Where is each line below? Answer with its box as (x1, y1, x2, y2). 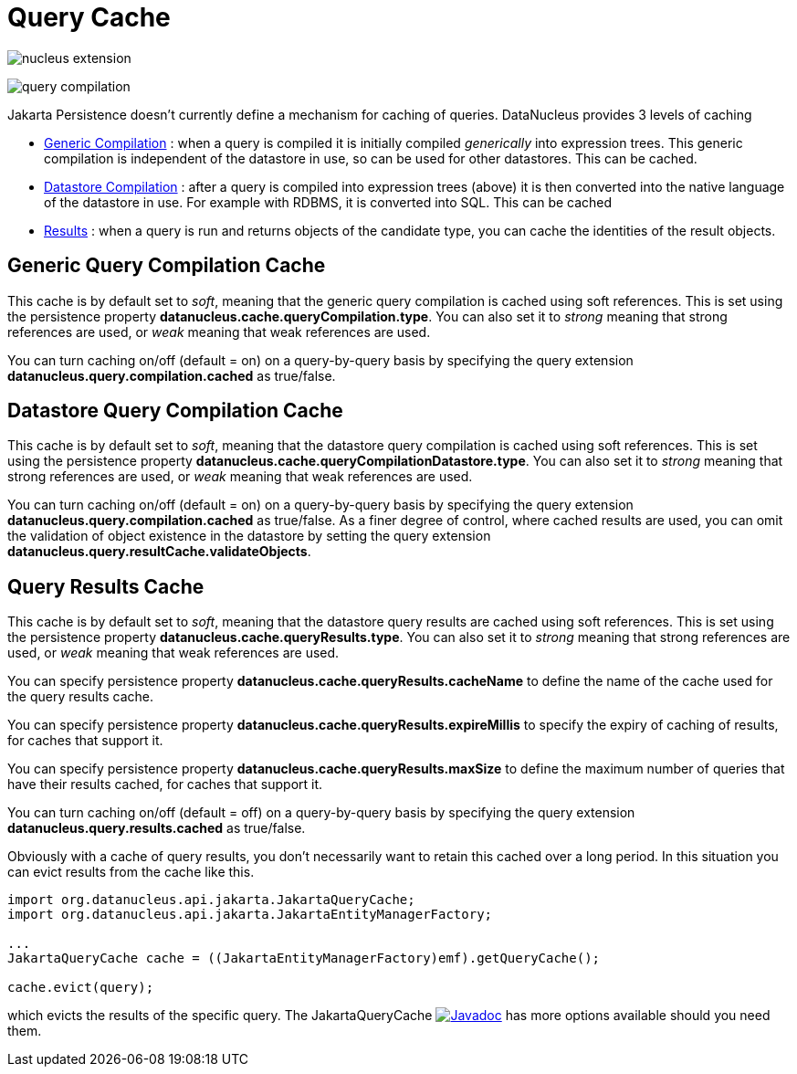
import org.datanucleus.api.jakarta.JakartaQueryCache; (7, 892, 415, 908)
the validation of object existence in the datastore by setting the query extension (7, 528, 491, 544)
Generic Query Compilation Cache (7, 254, 326, 278)
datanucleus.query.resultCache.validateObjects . (7, 543, 311, 560)
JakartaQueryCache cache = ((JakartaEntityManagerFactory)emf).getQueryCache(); (7, 951, 601, 966)
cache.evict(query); (7, 980, 154, 995)
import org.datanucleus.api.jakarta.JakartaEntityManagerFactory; (7, 907, 493, 922)
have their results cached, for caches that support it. (7, 776, 323, 793)
